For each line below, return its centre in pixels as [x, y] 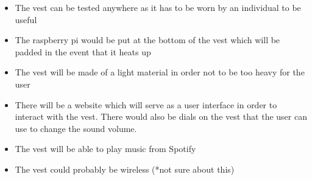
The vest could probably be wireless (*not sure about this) [125, 169]
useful [26, 19]
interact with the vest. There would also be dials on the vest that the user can [161, 116]
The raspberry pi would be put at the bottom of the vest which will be [147, 40]
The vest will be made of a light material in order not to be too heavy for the [160, 72]
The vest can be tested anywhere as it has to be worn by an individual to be [158, 7]
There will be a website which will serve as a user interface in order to [146, 104]
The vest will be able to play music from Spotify [105, 149]
